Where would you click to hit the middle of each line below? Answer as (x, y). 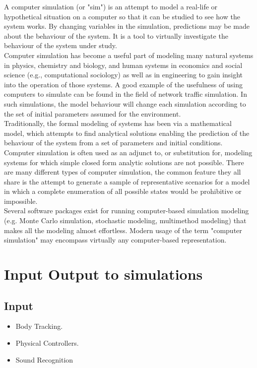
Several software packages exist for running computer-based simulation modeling (127, 211)
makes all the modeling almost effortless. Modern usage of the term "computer (123, 230)
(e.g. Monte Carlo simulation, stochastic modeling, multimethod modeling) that (125, 220)
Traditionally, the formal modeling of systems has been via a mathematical (118, 123)
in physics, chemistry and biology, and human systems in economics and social (123, 65)
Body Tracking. (39, 326)
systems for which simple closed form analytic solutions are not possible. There (124, 162)
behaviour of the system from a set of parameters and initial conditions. (113, 143)
